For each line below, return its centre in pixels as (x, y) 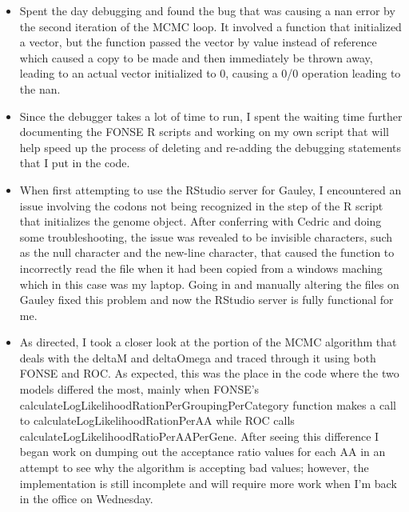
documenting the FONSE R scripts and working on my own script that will (204, 132)
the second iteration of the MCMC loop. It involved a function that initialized (210, 26)
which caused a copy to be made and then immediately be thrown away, (196, 57)
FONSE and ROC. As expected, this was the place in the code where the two (209, 373)
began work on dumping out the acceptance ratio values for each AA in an (203, 452)
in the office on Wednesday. (86, 499)
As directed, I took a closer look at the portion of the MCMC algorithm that (208, 342)
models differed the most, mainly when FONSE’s (139, 389)
